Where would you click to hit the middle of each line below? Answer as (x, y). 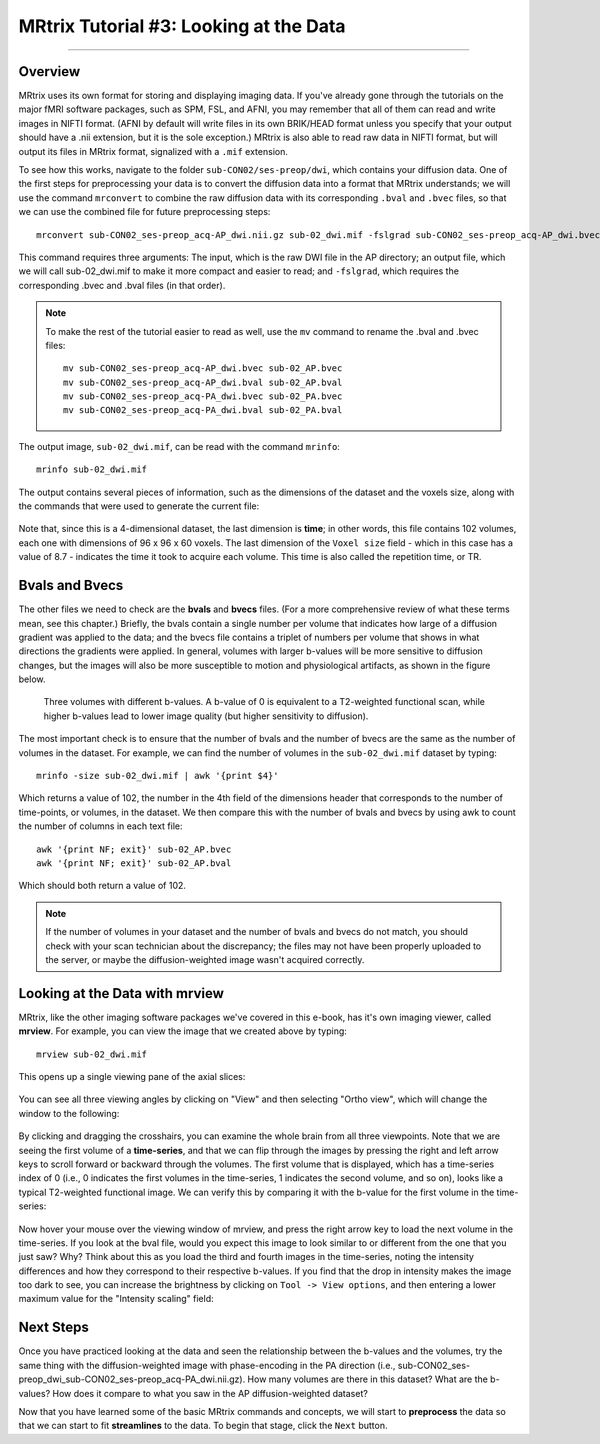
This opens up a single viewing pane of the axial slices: (132, 1077)
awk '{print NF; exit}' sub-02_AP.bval (134, 863)
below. (32, 679)
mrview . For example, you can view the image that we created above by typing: (182, 1031)
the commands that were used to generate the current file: (139, 506)
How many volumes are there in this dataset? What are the (368, 1379)
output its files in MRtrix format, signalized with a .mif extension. (153, 151)
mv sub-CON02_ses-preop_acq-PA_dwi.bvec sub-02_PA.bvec (203, 396)
